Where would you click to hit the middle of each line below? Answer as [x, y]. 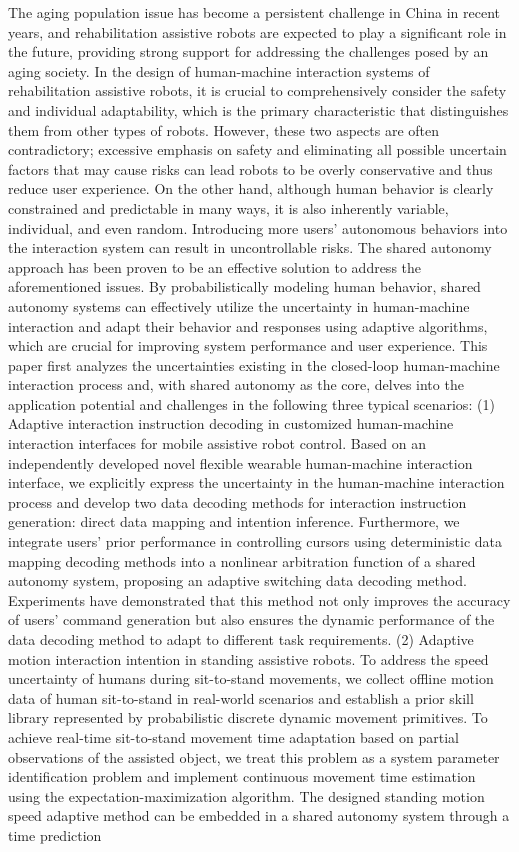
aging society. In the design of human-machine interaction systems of [219, 70]
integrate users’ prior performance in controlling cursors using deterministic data [255, 541]
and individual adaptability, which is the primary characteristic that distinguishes [258, 109]
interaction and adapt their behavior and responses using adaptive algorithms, [248, 325]
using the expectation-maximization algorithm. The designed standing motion [246, 795]
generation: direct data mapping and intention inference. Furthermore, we [234, 521]
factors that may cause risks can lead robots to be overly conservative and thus [250, 168]
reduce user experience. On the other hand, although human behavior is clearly [251, 188]
